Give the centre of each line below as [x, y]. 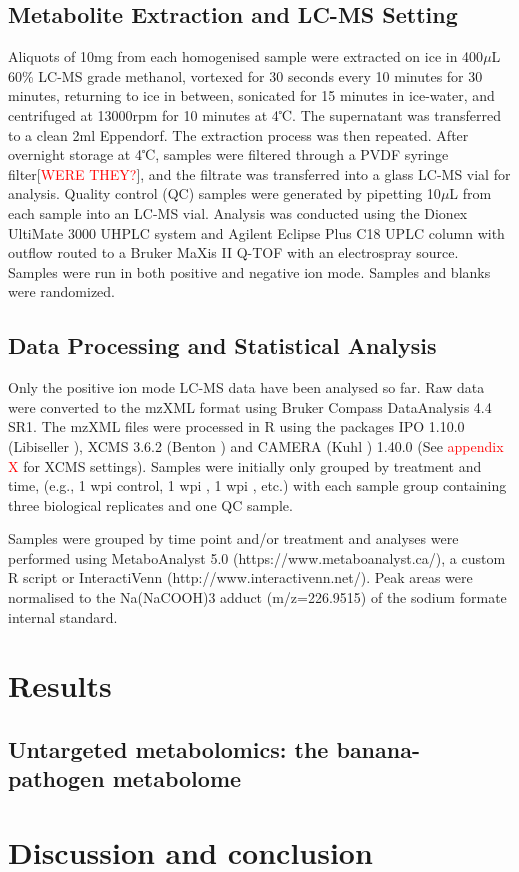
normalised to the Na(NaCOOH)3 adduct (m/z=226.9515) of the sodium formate [257, 597]
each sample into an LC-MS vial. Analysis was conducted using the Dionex [238, 212]
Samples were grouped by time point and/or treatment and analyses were [233, 538]
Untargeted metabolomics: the [168, 749]
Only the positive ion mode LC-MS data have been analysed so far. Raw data [246, 387]
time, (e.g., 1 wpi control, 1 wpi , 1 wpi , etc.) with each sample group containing [257, 485]
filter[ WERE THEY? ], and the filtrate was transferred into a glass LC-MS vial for [259, 173]
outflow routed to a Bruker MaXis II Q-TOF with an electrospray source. [233, 252]
